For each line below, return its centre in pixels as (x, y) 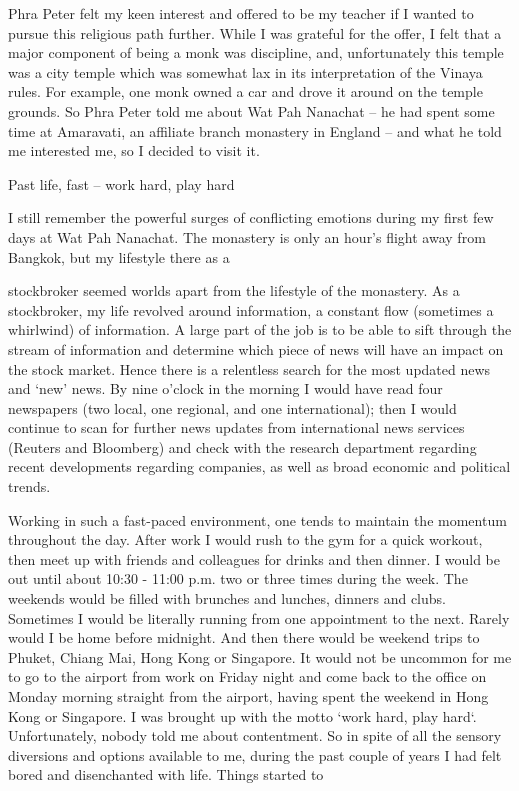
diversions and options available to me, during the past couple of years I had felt (255, 754)
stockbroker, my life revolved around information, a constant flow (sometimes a (251, 309)
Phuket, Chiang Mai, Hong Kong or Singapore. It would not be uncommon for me (260, 656)
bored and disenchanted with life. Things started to (166, 774)
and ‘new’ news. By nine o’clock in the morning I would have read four (225, 388)
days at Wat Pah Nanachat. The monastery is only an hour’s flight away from (247, 236)
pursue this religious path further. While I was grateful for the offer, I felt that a (255, 32)
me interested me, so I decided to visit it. (134, 150)
